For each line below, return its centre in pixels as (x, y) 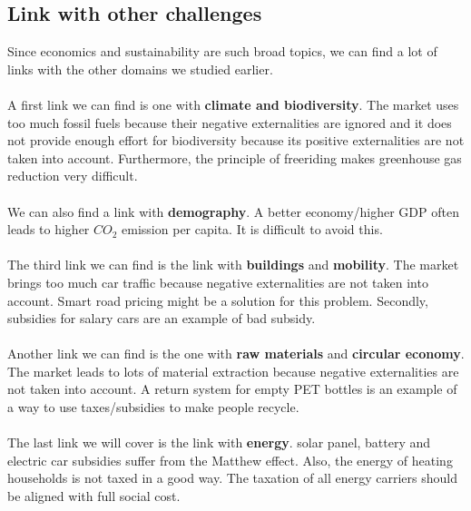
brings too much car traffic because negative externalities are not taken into (218, 282)
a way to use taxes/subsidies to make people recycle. (153, 407)
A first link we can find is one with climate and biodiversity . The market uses (233, 104)
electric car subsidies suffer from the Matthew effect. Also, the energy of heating (230, 460)
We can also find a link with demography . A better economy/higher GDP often (233, 211)
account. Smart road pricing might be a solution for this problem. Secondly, (218, 300)
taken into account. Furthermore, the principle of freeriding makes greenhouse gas (235, 157)
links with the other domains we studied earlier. (140, 69)
